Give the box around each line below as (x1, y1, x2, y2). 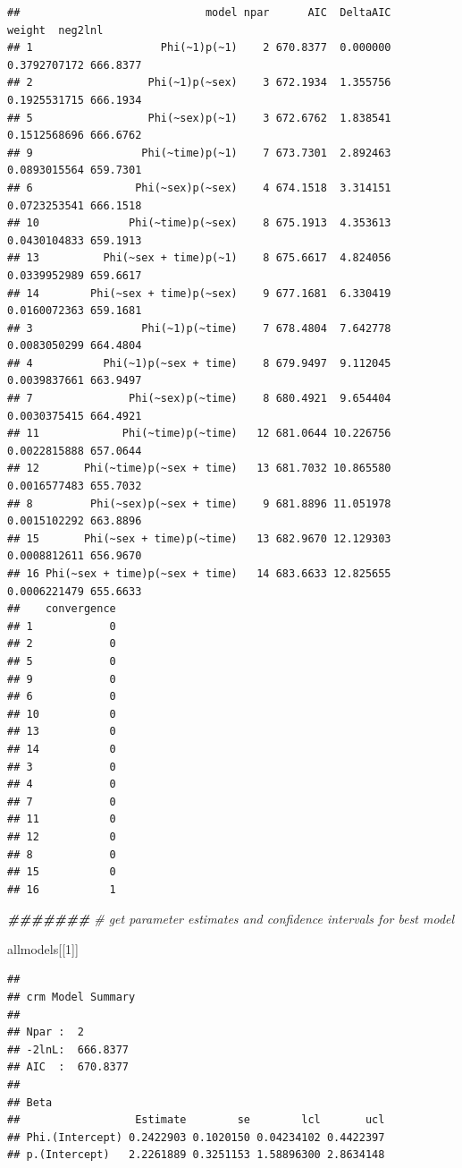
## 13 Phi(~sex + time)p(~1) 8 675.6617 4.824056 (7, 252, 391, 265)
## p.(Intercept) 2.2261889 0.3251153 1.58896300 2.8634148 (7, 1148, 385, 1162)
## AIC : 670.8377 (7, 1061, 130, 1074)
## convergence (7, 602, 116, 616)
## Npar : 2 (7, 1026, 84, 1039)
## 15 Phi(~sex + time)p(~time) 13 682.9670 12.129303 (7, 532, 391, 545)
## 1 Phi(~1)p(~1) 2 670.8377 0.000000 (7, 41, 391, 55)
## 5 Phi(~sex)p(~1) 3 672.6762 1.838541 (7, 111, 391, 124)
